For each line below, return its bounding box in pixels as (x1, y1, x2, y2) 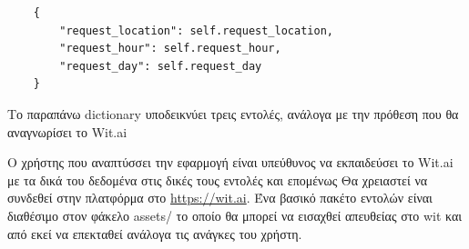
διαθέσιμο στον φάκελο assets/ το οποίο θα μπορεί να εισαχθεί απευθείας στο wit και (7, 205, 463, 224)
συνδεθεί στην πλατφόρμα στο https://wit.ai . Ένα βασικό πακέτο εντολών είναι (7, 188, 433, 207)
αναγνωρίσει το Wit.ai (7, 122, 127, 141)
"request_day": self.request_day (59, 59, 262, 73)
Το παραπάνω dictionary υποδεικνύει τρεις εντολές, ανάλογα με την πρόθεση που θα (7, 104, 459, 123)
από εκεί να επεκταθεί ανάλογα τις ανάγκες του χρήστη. (7, 224, 302, 243)
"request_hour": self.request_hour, (59, 42, 281, 55)
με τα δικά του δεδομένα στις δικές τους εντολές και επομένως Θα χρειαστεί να (7, 170, 428, 189)
